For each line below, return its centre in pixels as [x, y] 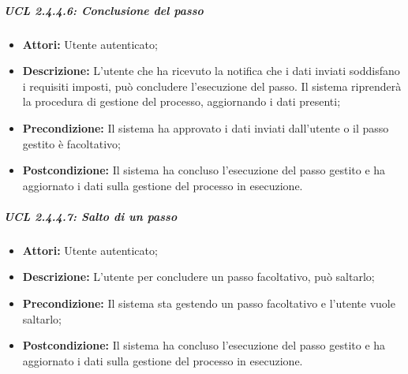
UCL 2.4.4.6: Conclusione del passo [104, 10]
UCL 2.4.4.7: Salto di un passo [91, 216]
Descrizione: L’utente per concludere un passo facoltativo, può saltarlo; [198, 277]
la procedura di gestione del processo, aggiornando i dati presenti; [182, 101]
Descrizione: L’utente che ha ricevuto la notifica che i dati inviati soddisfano [211, 71]
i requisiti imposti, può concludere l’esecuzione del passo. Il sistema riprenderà [212, 86]
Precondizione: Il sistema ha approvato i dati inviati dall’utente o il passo [206, 127]
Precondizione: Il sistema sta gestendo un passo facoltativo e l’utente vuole [209, 303]
